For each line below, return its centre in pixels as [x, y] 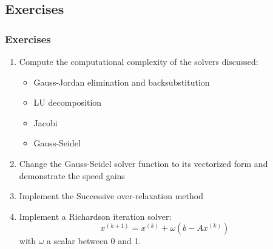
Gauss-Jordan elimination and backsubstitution [122, 82]
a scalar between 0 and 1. [94, 241]
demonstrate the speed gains [72, 175]
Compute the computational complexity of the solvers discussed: [139, 61]
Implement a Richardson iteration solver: [95, 216]
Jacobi [45, 122]
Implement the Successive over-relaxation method [111, 196]
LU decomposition [68, 102]
